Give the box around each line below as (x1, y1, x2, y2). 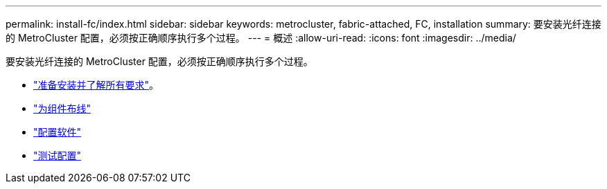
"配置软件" (33, 126, 82, 138)
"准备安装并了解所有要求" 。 (33, 79, 159, 91)
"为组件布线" (33, 102, 91, 114)
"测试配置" (33, 150, 82, 161)
